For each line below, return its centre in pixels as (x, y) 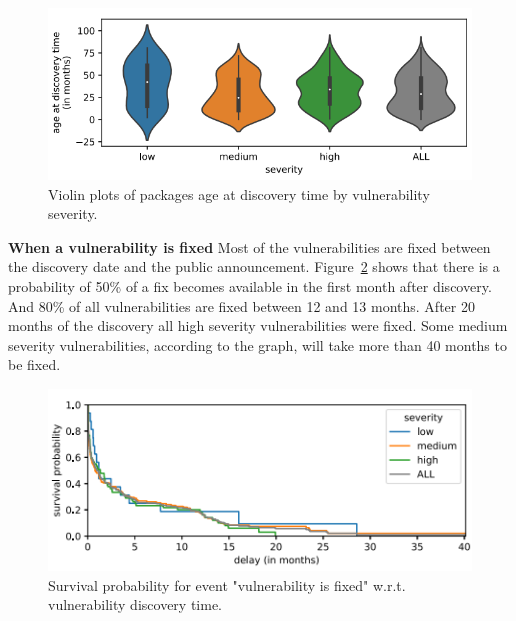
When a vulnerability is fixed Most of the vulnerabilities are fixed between (249, 246)
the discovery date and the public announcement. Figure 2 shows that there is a (254, 266)
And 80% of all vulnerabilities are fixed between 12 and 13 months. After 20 (241, 305)
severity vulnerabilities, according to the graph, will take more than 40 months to (257, 344)
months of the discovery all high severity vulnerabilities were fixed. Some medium (258, 325)
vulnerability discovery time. (135, 604)
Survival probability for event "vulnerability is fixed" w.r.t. (227, 584)
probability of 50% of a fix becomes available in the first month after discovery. (250, 285)
